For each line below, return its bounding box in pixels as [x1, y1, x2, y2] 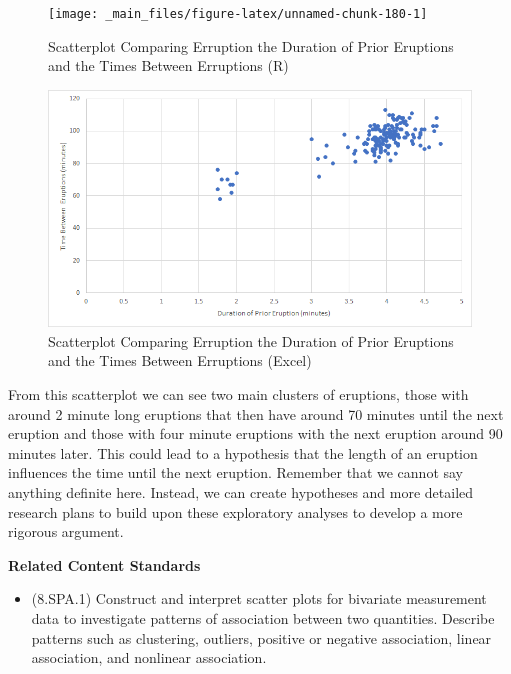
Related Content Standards [8, 554, 201, 575]
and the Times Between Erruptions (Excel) [48, 350, 312, 371]
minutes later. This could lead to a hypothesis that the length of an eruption [8, 442, 478, 463]
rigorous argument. [8, 521, 124, 542]
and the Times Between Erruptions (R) [48, 55, 289, 76]
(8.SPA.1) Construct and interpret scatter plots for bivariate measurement [31, 588, 487, 609]
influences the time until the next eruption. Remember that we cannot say [8, 462, 464, 483]
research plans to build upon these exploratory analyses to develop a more [8, 501, 463, 522]
